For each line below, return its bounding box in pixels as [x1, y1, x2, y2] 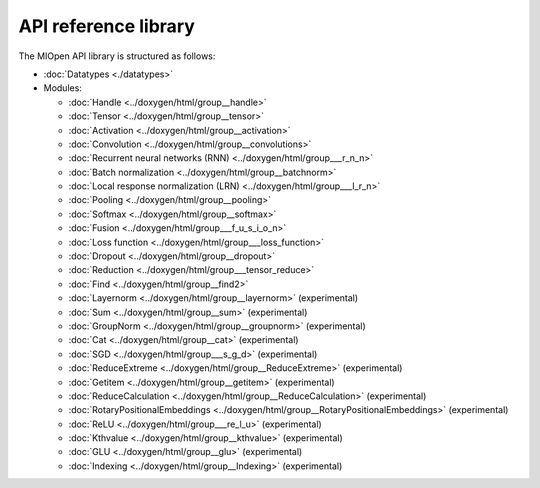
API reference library [18, 15, 195, 37]
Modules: [43, 82, 82, 94]
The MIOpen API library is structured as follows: [18, 50, 216, 62]
